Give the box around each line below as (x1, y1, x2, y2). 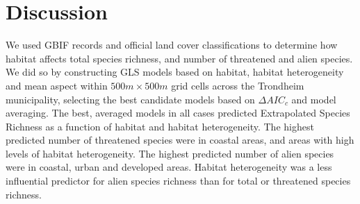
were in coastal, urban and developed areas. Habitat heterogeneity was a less (6, 160, 332, 174)
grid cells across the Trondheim (171, 78, 304, 92)
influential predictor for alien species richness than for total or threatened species (6, 173, 351, 188)
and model (291, 92, 336, 106)
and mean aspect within (6, 78, 108, 92)
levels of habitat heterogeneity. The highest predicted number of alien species (6, 146, 334, 160)
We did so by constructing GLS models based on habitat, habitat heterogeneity (6, 65, 344, 79)
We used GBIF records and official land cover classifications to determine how (6, 37, 338, 52)
